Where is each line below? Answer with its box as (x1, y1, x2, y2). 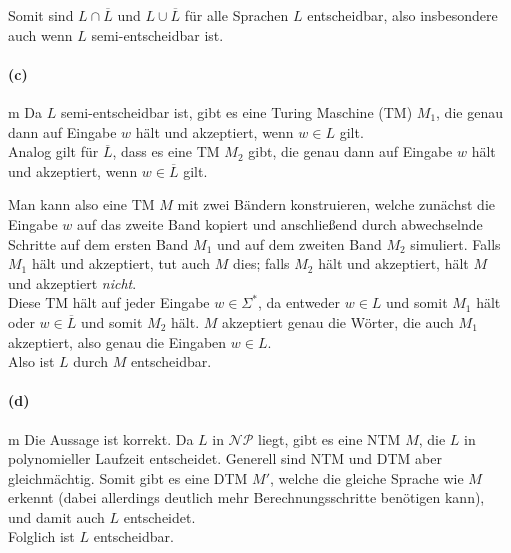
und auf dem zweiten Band (217, 233, 382, 254)
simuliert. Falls (410, 233, 501, 254)
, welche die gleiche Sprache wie (270, 467, 464, 488)
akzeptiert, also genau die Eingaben (8, 331, 227, 352)
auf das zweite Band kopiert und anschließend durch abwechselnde (76, 213, 483, 234)
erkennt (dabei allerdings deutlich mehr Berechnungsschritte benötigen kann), (8, 487, 485, 508)
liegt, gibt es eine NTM (258, 428, 401, 449)
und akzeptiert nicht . (8, 272, 137, 293)
